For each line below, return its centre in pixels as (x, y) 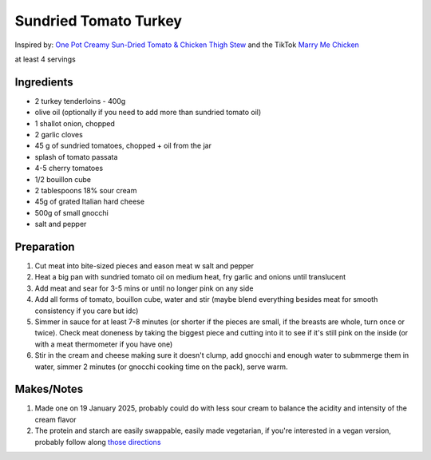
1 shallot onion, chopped (75, 123)
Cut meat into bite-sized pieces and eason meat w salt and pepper (144, 266)
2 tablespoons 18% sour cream (86, 190)
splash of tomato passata (76, 157)
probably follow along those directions (98, 442)
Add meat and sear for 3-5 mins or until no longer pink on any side (144, 288)
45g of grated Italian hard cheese (90, 202)
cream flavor (55, 419)
